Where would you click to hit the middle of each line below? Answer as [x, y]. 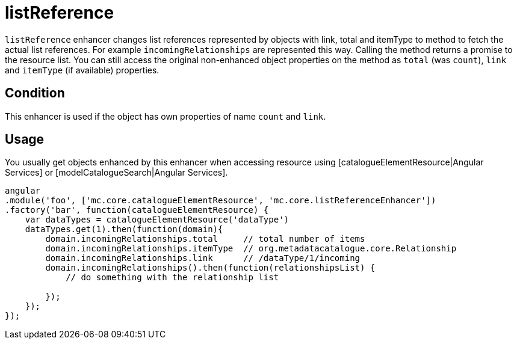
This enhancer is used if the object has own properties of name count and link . [166, 116]
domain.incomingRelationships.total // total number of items [205, 239]
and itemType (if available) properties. [82, 70]
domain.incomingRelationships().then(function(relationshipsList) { [210, 268]
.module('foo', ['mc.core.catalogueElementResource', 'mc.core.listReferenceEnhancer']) [221, 201]
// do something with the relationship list [172, 278]
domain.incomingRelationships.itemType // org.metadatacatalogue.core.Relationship [251, 249]
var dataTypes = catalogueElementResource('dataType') [157, 220]
